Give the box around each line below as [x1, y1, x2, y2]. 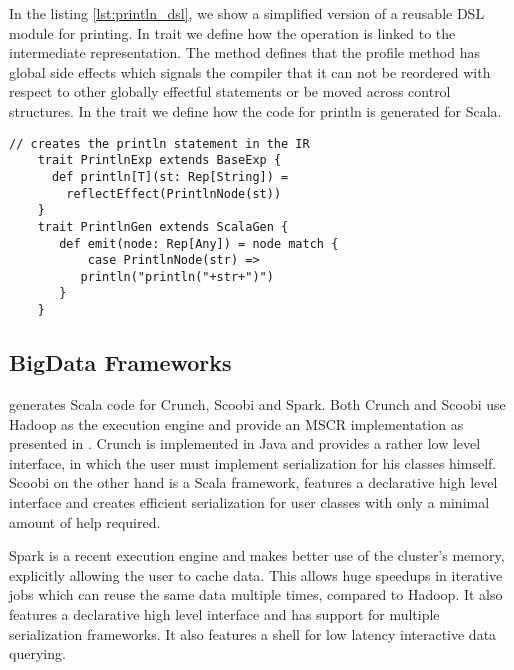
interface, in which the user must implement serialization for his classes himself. [9, 452, 497, 473]
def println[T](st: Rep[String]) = [51, 169, 289, 184]
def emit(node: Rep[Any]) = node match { [59, 236, 339, 251]
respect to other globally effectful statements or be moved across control [9, 81, 451, 102]
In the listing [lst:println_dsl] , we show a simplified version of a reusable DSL [9, 3, 485, 23]
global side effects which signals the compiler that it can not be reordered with [9, 61, 491, 82]
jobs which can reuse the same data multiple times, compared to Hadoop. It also [9, 584, 503, 605]
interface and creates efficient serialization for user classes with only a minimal [9, 491, 490, 512]
